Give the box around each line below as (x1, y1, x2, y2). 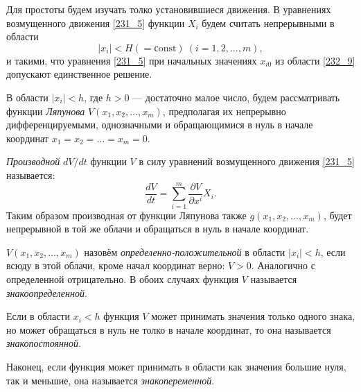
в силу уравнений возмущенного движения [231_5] (139, 154, 355, 169)
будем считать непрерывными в (202, 15, 335, 30)
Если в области (6, 309, 70, 323)
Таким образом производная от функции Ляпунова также (6, 207, 247, 222)
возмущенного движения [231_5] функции (6, 15, 185, 30)
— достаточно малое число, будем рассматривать (132, 90, 340, 104)
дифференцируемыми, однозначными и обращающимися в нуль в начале (6, 117, 313, 132)
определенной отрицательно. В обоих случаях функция (6, 272, 239, 287)
